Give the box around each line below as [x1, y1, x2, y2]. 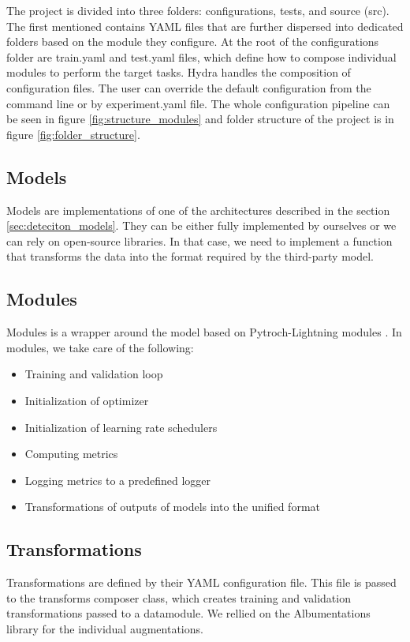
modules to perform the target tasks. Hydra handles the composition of [6, 64, 351, 81]
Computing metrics [24, 445, 118, 462]
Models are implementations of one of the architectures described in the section [6, 201, 390, 218]
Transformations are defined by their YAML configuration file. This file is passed [6, 574, 397, 591]
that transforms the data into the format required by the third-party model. [6, 248, 374, 265]
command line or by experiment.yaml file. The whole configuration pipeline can [6, 95, 390, 111]
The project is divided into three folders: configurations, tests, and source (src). [6, 2, 389, 18]
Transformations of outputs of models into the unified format [24, 498, 320, 515]
